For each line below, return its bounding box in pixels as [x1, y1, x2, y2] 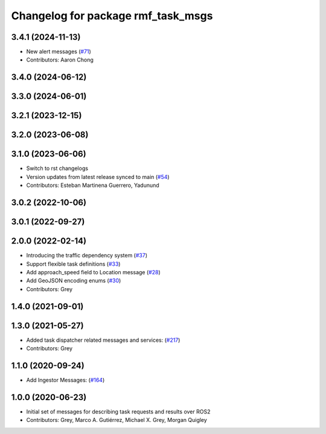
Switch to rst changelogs [26, 165, 89, 172]
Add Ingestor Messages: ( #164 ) [26, 376, 105, 383]
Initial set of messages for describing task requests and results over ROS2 [26, 407, 211, 415]
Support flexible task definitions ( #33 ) [26, 260, 121, 268]
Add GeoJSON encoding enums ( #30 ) [26, 277, 121, 285]
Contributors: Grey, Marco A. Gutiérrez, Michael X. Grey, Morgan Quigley [26, 417, 208, 424]
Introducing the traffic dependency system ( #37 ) [26, 252, 148, 259]
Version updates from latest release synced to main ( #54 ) [26, 173, 170, 180]
